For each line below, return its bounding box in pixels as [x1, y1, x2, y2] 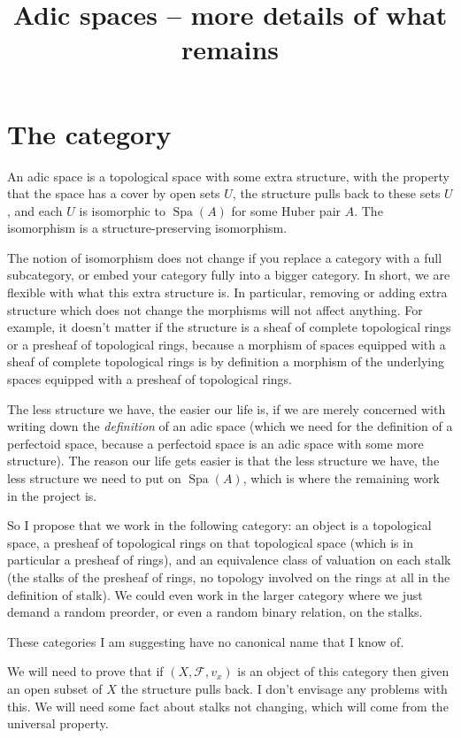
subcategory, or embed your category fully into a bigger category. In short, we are [7, 265, 450, 284]
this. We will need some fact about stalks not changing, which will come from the [7, 696, 449, 715]
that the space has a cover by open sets [7, 184, 220, 203]
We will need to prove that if [7, 662, 164, 680]
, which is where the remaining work [242, 469, 440, 487]
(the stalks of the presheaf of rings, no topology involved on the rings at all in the [7, 567, 450, 586]
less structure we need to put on [7, 469, 181, 487]
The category [7, 115, 172, 151]
